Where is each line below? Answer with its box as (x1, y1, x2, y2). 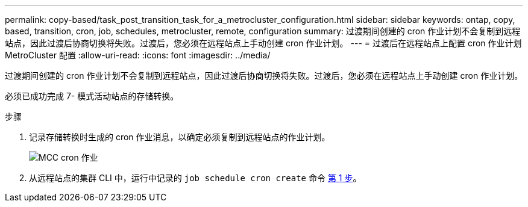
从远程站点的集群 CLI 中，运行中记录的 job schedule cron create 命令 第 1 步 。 (29, 173, 362, 183)
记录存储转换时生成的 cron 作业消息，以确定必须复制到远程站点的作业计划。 (29, 132, 330, 142)
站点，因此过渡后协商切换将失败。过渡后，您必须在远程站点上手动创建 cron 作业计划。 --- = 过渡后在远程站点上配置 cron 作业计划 (5, 38, 522, 48)
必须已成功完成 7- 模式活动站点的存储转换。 (5, 91, 179, 101)
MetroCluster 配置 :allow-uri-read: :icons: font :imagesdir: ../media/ (5, 50, 271, 60)
